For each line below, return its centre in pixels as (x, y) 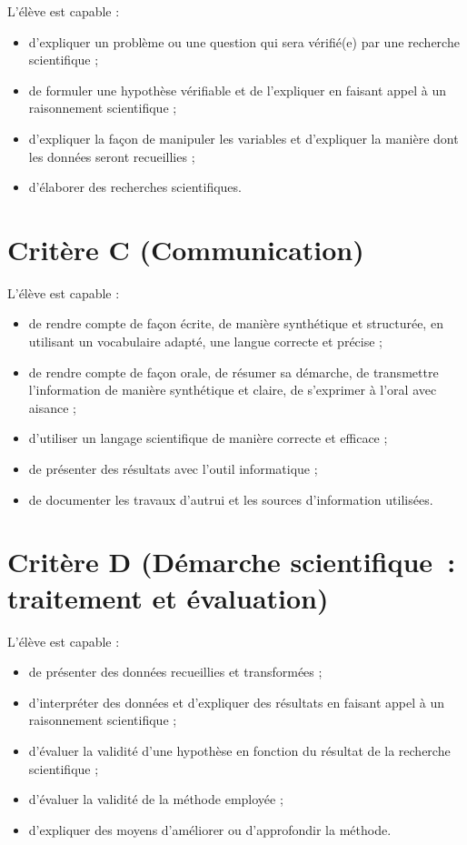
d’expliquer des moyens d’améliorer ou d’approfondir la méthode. (210, 829)
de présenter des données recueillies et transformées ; (175, 672)
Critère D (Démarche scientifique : (232, 562)
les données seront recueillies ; (112, 156)
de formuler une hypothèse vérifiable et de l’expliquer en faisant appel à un (238, 90)
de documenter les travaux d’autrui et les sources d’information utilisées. (231, 499)
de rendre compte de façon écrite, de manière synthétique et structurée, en (236, 323)
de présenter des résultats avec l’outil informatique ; (173, 469)
